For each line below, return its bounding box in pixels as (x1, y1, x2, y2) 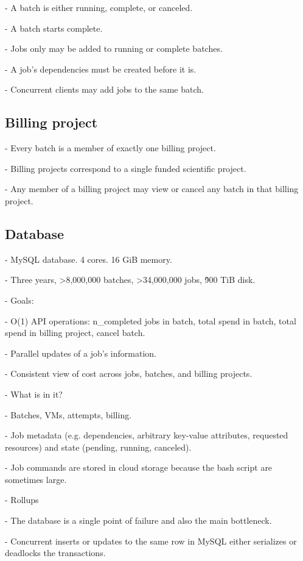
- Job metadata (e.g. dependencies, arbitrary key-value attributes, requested (5, 429, 288, 441)
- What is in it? (5, 387, 63, 400)
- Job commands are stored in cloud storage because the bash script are (5, 461, 273, 474)
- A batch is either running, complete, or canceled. (5, 1, 193, 13)
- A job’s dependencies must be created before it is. (5, 62, 197, 75)
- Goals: (5, 293, 34, 306)
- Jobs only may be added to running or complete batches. (5, 42, 223, 55)
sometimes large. (5, 473, 67, 485)
